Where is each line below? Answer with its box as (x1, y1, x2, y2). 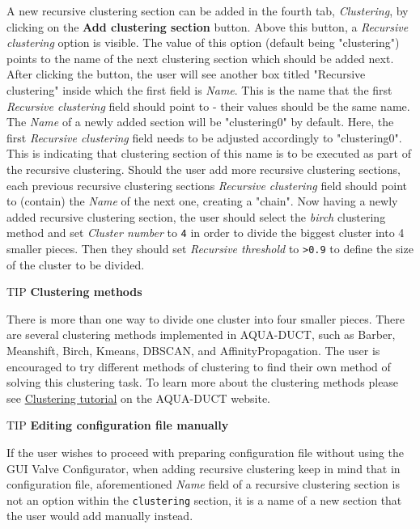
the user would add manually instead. (6, 507, 193, 524)
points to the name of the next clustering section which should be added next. (6, 49, 394, 66)
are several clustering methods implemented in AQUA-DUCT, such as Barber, (6, 326, 396, 343)
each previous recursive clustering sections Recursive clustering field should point (6, 176, 408, 193)
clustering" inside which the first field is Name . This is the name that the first (6, 81, 392, 98)
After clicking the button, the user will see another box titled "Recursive (6, 66, 366, 83)
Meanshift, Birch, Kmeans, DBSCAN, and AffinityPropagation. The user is (6, 342, 380, 358)
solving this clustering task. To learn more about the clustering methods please (6, 374, 399, 391)
